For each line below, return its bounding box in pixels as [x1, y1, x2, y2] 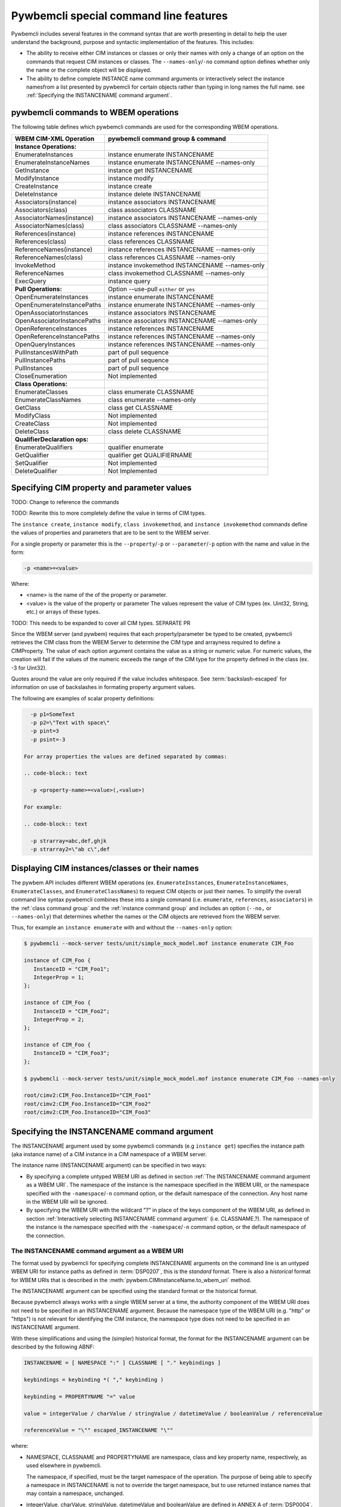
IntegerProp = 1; [33, 974, 84, 981]
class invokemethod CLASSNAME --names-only [108, 269, 245, 277]
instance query [108, 277, 151, 285]
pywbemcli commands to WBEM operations [11, 107, 179, 118]
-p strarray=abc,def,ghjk [30, 837, 107, 844]
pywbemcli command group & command [108, 134, 226, 143]
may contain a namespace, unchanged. [26, 1490, 125, 1497]
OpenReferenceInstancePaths [14, 332, 100, 341]
